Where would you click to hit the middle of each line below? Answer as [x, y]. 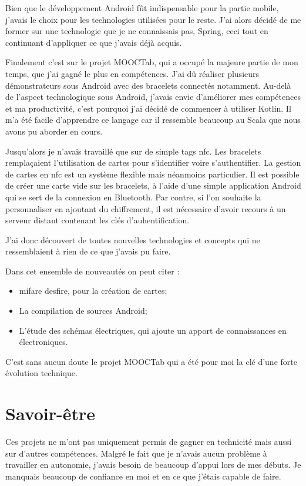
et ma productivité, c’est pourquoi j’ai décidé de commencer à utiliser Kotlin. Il [148, 108]
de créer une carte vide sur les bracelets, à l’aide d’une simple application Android [153, 185]
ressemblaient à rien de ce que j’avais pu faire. [88, 251]
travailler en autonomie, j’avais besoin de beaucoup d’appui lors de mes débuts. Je [153, 465]
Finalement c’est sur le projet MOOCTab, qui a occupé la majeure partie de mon [152, 62]
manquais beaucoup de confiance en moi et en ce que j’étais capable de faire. [143, 476]
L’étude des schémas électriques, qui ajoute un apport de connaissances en [153, 330]
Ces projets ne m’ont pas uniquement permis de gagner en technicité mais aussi [149, 442]
